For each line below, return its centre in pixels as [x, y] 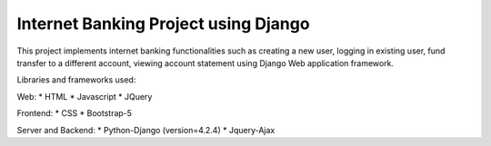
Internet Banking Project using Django [163, 24]
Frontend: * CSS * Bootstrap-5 [74, 113]
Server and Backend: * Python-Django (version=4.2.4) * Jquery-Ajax [146, 130]
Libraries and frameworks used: [76, 80]
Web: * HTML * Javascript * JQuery [85, 96]
